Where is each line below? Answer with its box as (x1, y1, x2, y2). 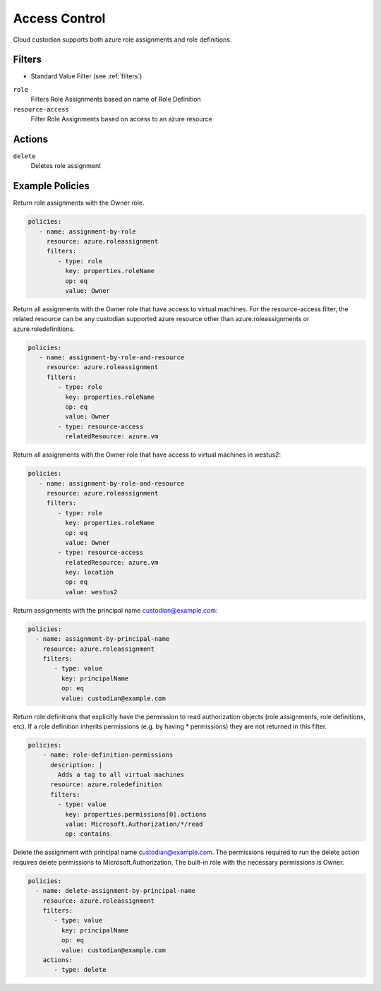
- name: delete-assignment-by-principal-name (35, 887, 195, 895)
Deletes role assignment (30, 162, 102, 170)
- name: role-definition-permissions (42, 751, 174, 759)
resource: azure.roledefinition (50, 781, 162, 788)
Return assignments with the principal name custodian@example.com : (13, 606, 218, 614)
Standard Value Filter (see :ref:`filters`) (30, 72, 143, 80)
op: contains (64, 830, 111, 838)
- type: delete (54, 966, 107, 974)
